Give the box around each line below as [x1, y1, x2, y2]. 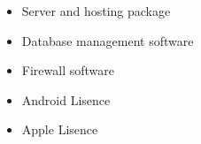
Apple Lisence [21, 120, 98, 139]
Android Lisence [21, 90, 111, 109]
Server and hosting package [21, 2, 171, 19]
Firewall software [21, 61, 114, 80]
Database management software [21, 31, 194, 49]
